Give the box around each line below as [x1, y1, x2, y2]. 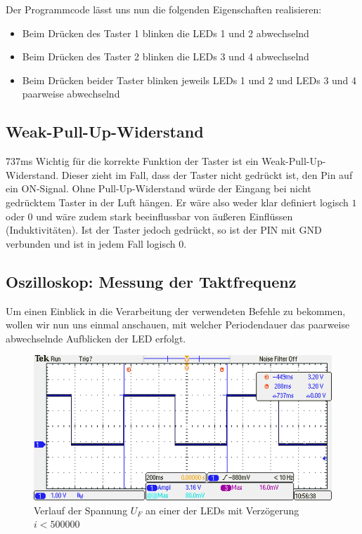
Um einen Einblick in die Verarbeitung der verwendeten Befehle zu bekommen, [6, 303, 346, 318]
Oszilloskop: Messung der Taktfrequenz [6, 270, 297, 292]
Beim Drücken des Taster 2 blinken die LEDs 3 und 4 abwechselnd [22, 49, 309, 64]
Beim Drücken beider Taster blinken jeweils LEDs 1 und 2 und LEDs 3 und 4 [22, 72, 357, 87]
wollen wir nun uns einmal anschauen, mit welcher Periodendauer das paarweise [6, 317, 350, 332]
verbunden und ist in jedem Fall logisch [6, 236, 176, 251]
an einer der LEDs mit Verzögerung [146, 502, 299, 517]
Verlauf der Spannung [34, 502, 128, 517]
